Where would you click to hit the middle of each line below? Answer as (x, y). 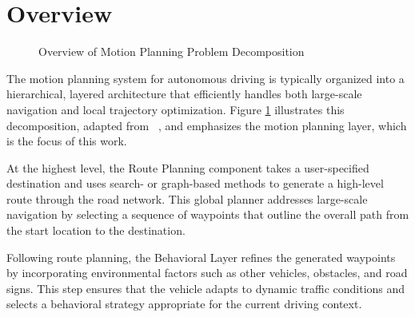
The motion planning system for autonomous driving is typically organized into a (206, 78)
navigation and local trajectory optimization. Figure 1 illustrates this (176, 109)
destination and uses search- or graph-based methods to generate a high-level (195, 183)
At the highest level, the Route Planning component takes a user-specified (188, 167)
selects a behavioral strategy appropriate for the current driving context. (184, 304)
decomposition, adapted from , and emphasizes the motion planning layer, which (207, 125)
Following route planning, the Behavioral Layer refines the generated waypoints (201, 257)
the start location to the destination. (96, 230)
